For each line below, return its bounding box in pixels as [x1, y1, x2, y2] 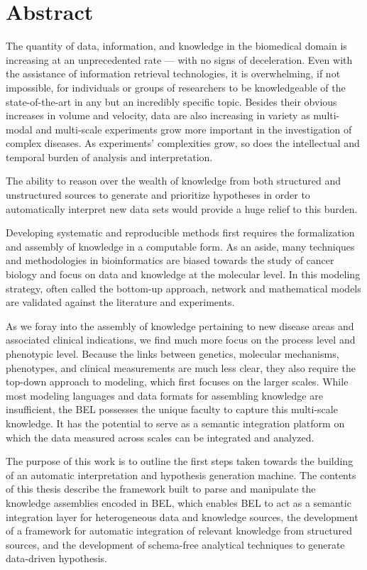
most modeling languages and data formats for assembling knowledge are [6, 388, 323, 402]
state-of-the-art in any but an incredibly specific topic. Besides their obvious [6, 94, 337, 109]
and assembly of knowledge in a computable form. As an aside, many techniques [6, 239, 355, 253]
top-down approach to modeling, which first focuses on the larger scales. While [6, 374, 349, 389]
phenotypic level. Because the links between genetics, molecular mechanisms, [6, 346, 339, 361]
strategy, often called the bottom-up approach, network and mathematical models [6, 280, 361, 295]
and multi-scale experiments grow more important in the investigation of [35, 121, 352, 136]
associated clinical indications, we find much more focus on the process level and [6, 332, 356, 347]
